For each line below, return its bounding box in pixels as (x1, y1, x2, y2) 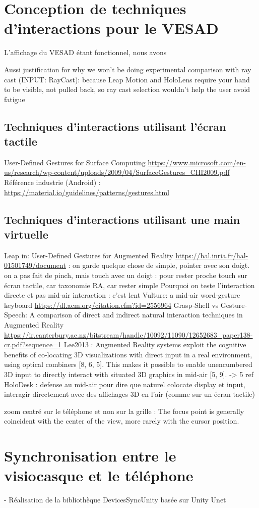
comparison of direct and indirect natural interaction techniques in (37, 309, 243, 320)
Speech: (4, 309, 27, 320)
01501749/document (4, 260, 66, 270)
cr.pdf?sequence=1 (4, 339, 62, 350)
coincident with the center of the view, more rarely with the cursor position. (4, 415, 239, 426)
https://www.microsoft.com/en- (148, 157, 246, 167)
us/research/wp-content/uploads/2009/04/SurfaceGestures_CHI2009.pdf (4, 167, 230, 177)
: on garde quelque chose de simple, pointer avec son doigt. (68, 260, 250, 270)
